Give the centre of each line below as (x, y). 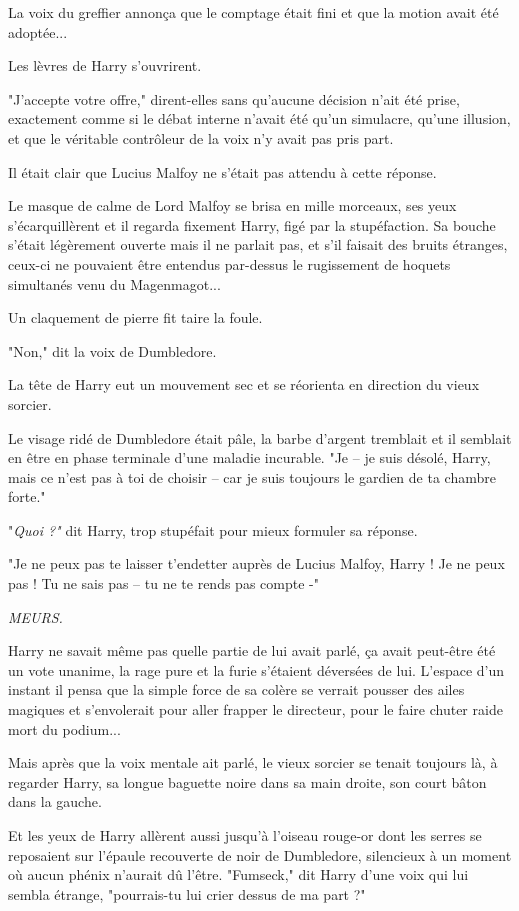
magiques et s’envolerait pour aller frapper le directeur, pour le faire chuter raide (255, 709)
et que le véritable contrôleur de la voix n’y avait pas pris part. (201, 137)
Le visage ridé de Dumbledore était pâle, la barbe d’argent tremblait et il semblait (260, 437)
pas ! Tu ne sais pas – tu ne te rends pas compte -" (163, 583)
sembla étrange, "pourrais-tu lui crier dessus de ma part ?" (187, 893)
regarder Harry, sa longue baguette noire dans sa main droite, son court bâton (247, 781)
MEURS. (35, 616)
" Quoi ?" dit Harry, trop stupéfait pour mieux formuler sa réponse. (213, 529)
